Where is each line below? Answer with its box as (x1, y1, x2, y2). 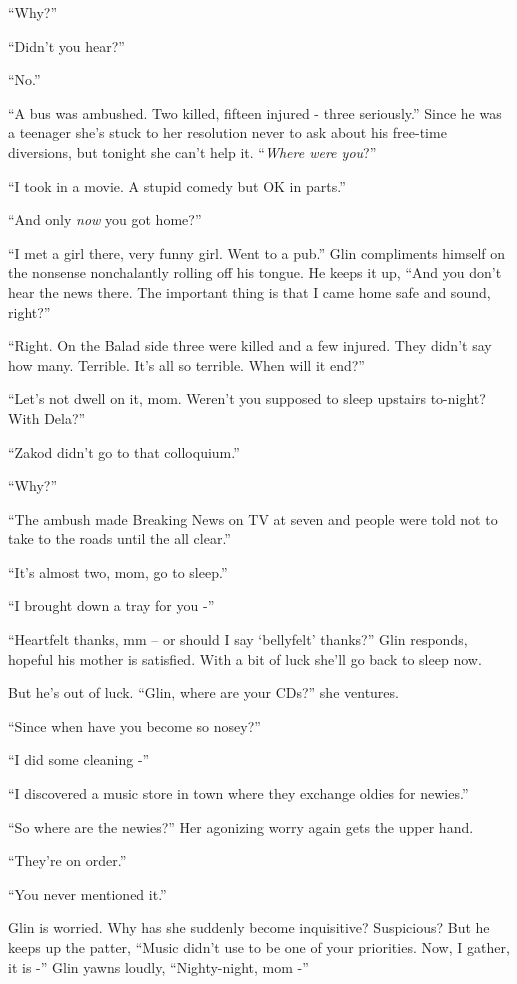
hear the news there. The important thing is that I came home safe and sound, (8, 281, 491, 302)
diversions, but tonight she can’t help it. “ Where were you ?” (8, 141, 377, 162)
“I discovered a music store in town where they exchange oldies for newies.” (8, 783, 469, 804)
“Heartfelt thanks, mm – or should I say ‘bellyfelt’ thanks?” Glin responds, (8, 629, 468, 650)
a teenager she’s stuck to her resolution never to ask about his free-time (8, 122, 447, 143)
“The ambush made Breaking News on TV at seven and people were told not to (8, 508, 498, 529)
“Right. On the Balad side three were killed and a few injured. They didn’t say (8, 335, 492, 356)
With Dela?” (8, 407, 86, 428)
